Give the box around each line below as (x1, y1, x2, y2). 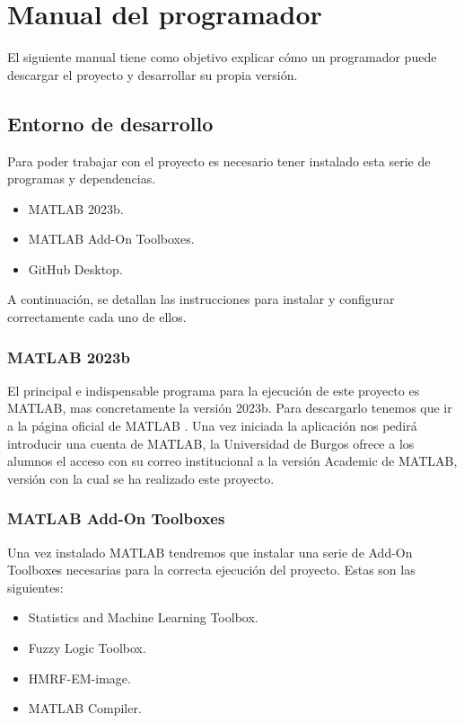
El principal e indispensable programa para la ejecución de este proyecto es (7, 380, 420, 399)
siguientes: (7, 577, 64, 596)
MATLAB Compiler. (28, 699, 142, 718)
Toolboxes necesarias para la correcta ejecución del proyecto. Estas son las (7, 560, 416, 579)
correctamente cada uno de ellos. (7, 308, 187, 326)
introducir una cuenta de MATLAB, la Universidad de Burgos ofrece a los (7, 433, 415, 452)
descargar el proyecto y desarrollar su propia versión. (7, 65, 298, 84)
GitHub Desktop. (28, 259, 123, 278)
